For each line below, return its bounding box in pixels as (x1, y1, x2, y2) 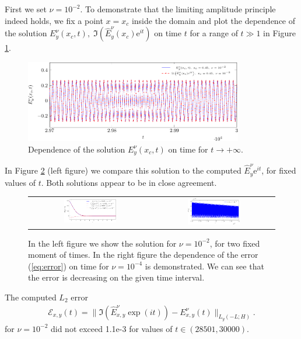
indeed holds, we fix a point (5, 14, 103, 26)
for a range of (190, 27, 238, 39)
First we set (5, 3, 47, 15)
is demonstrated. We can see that (145, 260, 264, 272)
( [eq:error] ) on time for (28, 260, 109, 272)
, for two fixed (209, 237, 260, 249)
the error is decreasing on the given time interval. (28, 271, 205, 283)
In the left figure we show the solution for (28, 237, 177, 249)
